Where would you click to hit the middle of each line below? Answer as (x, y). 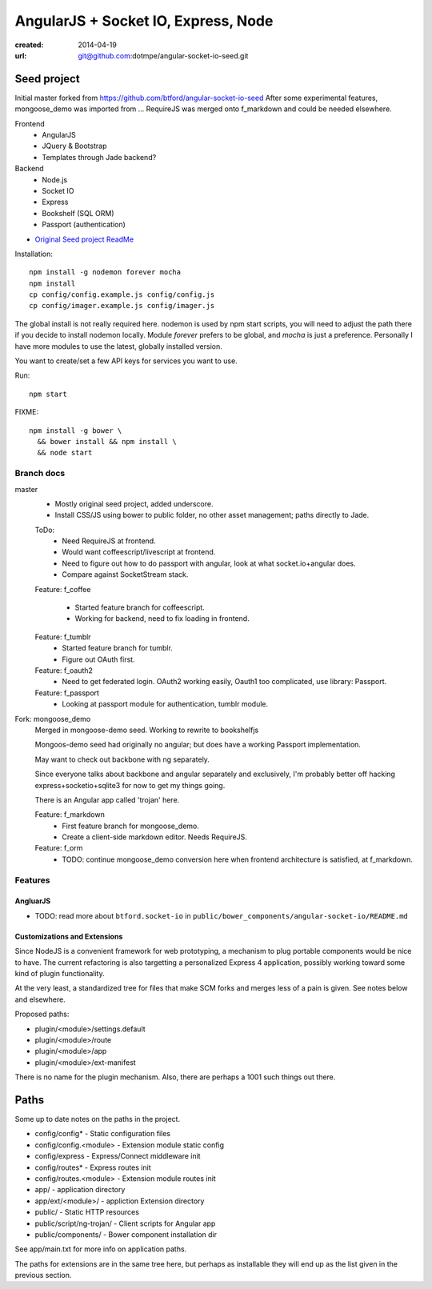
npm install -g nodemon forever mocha (105, 272)
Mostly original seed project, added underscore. (134, 503)
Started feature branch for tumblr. (118, 648)
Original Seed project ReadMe (84, 239)
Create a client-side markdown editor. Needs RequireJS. (155, 837)
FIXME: (27, 412)
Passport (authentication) (84, 225)
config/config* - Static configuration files (103, 1134)
